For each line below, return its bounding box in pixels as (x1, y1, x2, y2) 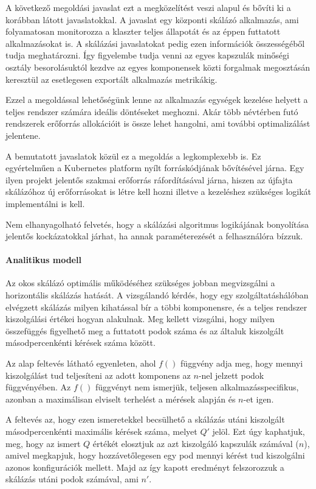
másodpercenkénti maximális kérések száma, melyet (5, 425, 197, 438)
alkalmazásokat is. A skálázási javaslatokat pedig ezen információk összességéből (5, 37, 305, 49)
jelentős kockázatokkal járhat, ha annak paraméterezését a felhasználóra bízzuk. (5, 230, 303, 242)
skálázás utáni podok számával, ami (5, 473, 139, 485)
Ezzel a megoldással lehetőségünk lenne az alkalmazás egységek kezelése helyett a (5, 93, 308, 106)
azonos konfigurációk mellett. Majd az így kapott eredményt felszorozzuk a (5, 460, 284, 473)
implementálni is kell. (5, 197, 85, 209)
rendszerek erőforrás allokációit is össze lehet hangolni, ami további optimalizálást (5, 117, 311, 130)
